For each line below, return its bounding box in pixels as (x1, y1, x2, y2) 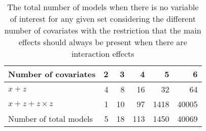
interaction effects (71, 48, 134, 59)
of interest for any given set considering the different (10, 13, 196, 24)
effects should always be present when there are (18, 36, 187, 48)
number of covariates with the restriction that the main (4, 24, 201, 36)
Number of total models (8, 113, 93, 124)
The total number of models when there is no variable (7, 1, 199, 13)
